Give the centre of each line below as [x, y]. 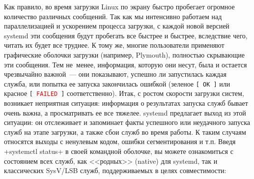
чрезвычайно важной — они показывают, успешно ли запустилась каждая [115, 74]
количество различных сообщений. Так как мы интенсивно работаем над [113, 16]
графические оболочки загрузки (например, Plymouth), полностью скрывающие [124, 54]
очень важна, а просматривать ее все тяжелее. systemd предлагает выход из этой [125, 112]
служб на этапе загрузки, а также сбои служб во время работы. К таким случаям [125, 132]
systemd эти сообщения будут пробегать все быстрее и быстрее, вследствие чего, [126, 35]
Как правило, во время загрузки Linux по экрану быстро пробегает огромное [119, 6]
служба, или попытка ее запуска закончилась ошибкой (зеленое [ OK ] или [117, 83]
